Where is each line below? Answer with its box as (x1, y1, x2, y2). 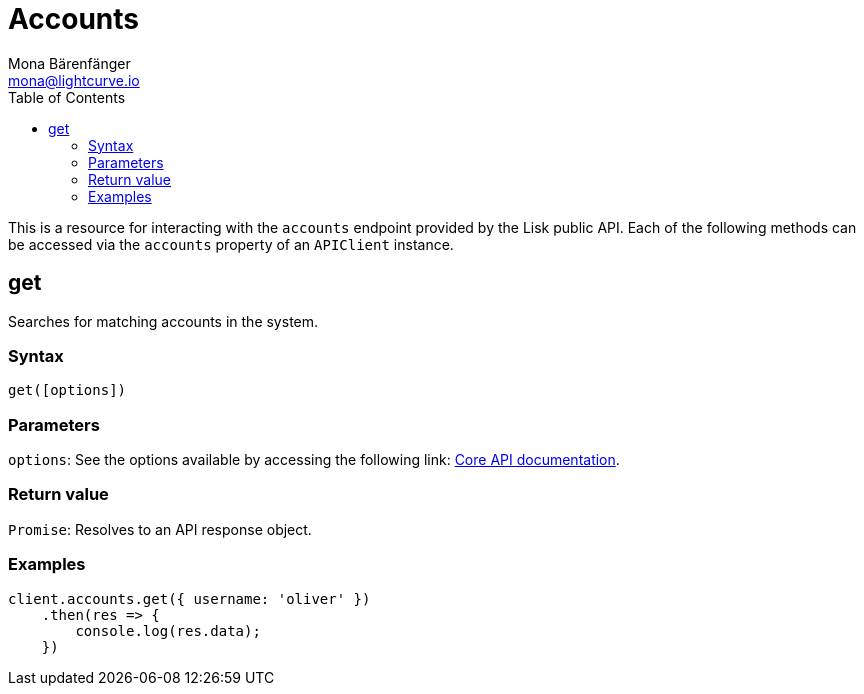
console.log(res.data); (75, 622, 261, 639)
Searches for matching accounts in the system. (8, 312, 319, 330)
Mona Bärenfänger (8, 54, 131, 72)
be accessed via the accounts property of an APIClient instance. (8, 235, 454, 253)
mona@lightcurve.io (8, 71, 140, 89)
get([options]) (8, 382, 127, 399)
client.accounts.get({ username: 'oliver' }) (8, 590, 371, 607)
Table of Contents (8, 88, 126, 106)
